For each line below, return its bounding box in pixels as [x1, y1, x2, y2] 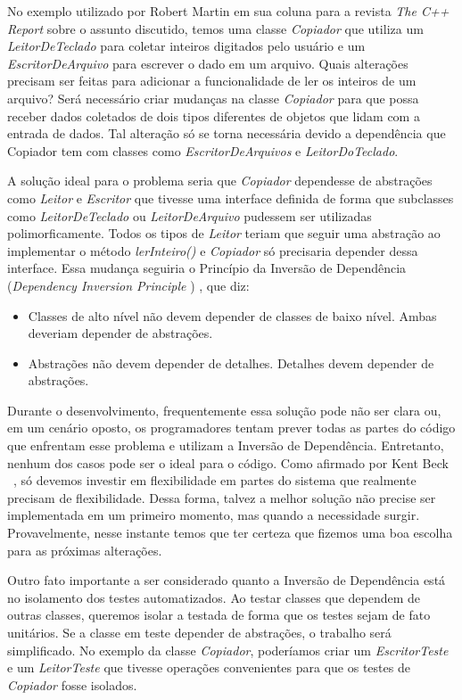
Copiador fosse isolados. [7, 675, 137, 694]
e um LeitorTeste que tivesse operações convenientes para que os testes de [7, 658, 410, 677]
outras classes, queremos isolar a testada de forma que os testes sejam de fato [7, 605, 431, 624]
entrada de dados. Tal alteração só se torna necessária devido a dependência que [7, 124, 446, 143]
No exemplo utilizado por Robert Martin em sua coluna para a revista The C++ [7, 2, 450, 20]
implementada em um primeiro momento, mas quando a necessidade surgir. [7, 506, 420, 524]
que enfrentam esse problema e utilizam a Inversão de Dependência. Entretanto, [7, 436, 444, 455]
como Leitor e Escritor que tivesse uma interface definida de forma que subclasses [7, 188, 454, 207]
